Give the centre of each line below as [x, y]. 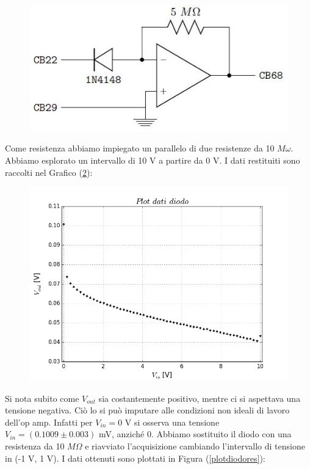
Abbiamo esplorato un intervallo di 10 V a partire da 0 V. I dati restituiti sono [153, 160]
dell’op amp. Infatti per [49, 422]
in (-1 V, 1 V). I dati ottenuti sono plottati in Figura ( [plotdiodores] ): [135, 458]
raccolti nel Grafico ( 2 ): [49, 172]
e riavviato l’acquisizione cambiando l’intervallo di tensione [195, 446]
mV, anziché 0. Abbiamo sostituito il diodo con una [195, 434]
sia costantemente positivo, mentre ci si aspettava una [200, 398]
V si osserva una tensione [172, 422]
